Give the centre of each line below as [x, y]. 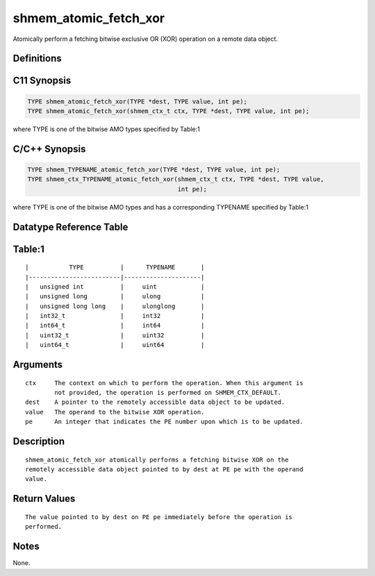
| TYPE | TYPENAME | [115, 268]
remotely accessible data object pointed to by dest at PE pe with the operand [164, 469]
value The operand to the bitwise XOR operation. [115, 412]
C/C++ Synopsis [49, 149]
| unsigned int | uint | [115, 287]
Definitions [37, 59]
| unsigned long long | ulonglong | [115, 306]
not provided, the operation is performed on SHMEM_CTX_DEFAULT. [168, 393]
